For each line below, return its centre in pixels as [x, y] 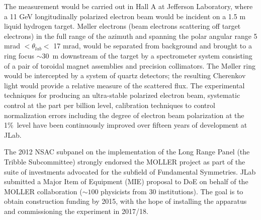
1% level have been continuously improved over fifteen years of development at [126, 125]
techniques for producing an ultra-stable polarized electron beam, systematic [122, 95]
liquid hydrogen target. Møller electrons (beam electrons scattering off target [122, 26]
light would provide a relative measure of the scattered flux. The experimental [124, 85]
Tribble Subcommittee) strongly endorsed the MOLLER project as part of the [125, 161]
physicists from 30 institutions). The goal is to [172, 191]
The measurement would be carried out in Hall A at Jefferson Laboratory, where [128, 6]
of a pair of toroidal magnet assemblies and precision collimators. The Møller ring [130, 65]
